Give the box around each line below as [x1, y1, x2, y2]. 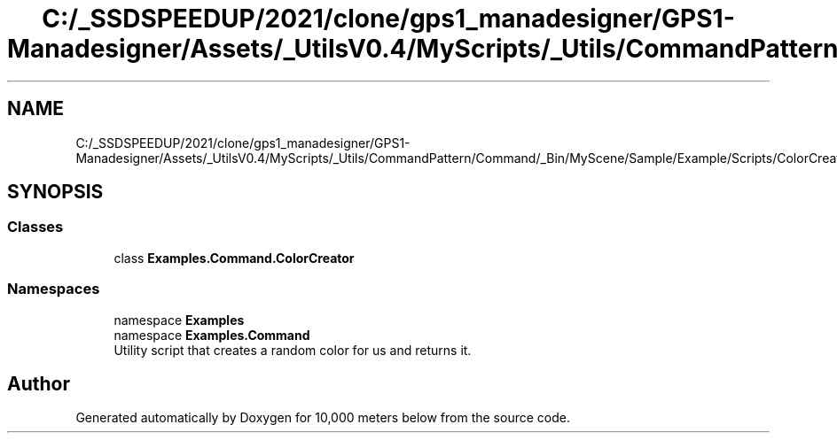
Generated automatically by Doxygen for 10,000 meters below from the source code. [75, 410, 570, 426]
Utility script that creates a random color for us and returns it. [113, 342, 472, 358]
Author [7, 372, 70, 395]
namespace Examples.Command [113, 327, 310, 343]
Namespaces [7, 280, 100, 298]
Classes [7, 218, 64, 236]
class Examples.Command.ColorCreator [113, 250, 355, 266]
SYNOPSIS [7, 181, 104, 204]
